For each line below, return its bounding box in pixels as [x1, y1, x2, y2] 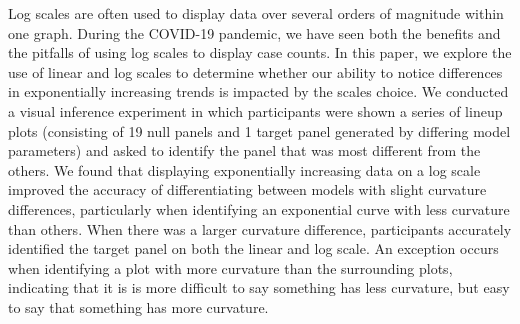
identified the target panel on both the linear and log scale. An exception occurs [8, 238, 499, 259]
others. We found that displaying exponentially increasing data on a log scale [8, 159, 481, 180]
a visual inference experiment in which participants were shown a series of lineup [8, 100, 503, 121]
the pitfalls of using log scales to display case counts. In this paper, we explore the [8, 42, 512, 63]
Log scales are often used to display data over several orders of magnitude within [8, 3, 504, 23]
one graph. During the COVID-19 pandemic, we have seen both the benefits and [8, 22, 501, 43]
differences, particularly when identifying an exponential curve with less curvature [8, 198, 510, 219]
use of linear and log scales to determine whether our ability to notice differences [8, 61, 503, 82]
